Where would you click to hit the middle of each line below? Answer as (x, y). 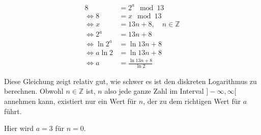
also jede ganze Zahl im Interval (154, 91)
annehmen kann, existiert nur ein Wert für (70, 101)
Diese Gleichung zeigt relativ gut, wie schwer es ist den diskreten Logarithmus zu (130, 81)
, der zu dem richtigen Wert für (192, 101)
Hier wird (19, 128)
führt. (13, 111)
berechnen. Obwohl (34, 91)
